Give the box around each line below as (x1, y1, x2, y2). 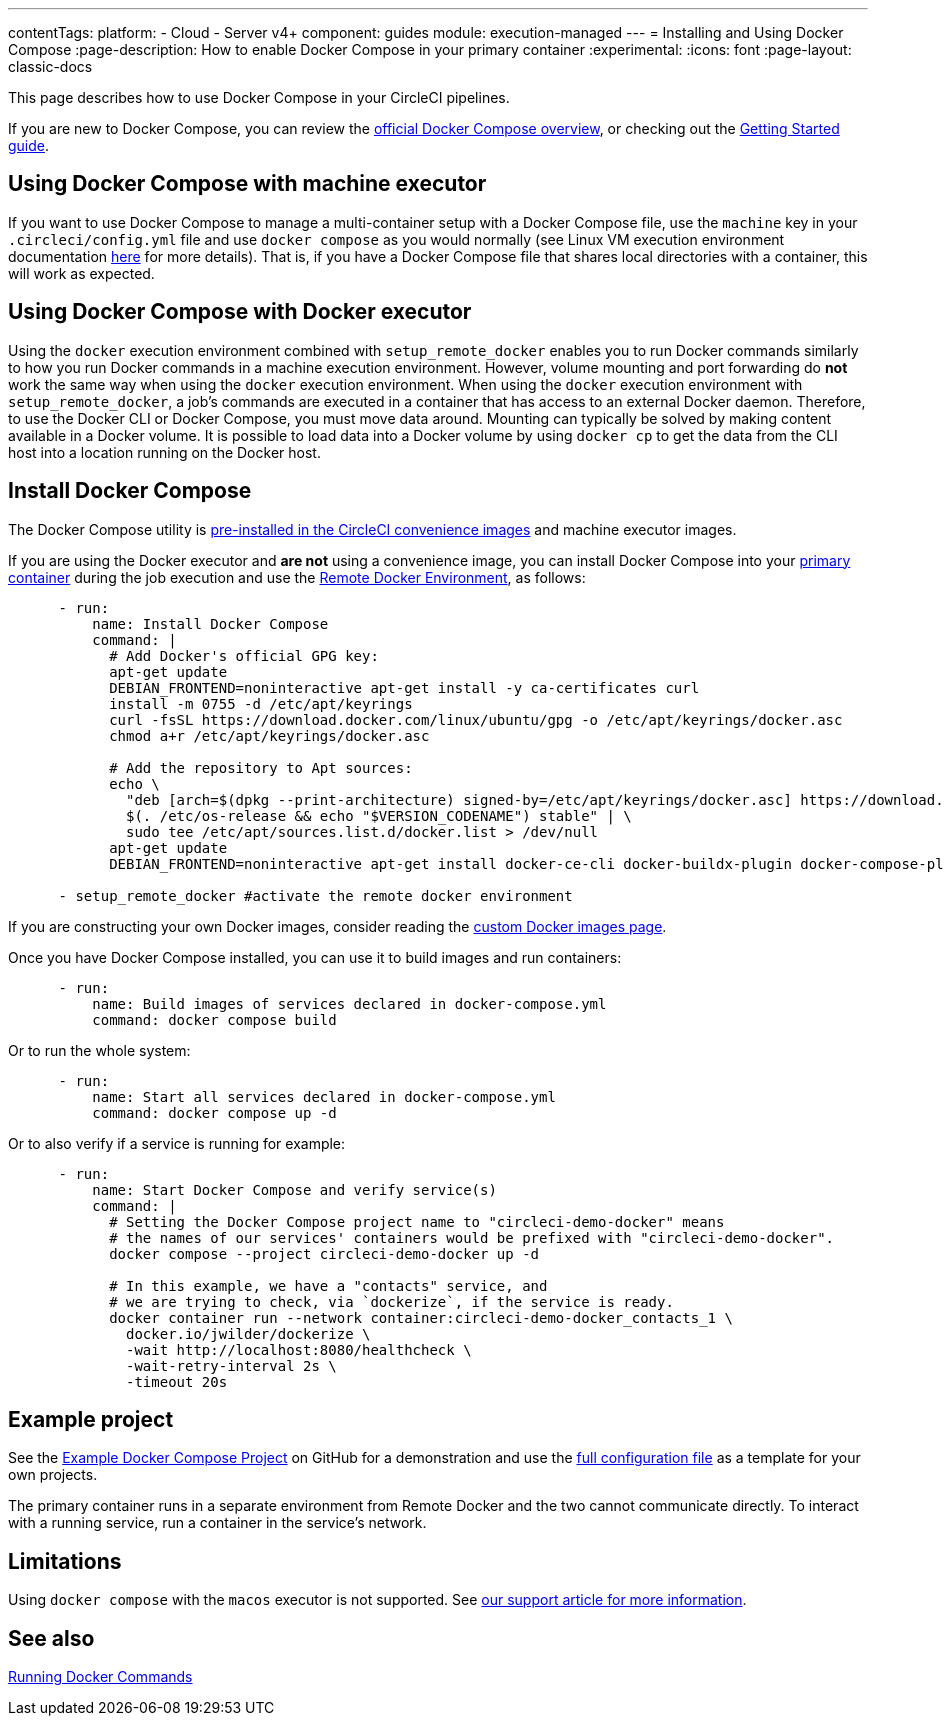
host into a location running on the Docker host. (8, 443, 321, 461)
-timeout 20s (126, 1373, 228, 1390)
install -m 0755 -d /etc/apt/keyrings (109, 695, 413, 712)
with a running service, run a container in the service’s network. (8, 1514, 427, 1532)
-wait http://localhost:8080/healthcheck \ (126, 1341, 472, 1358)
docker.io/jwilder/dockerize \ (126, 1325, 371, 1342)
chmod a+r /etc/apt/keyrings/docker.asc (109, 727, 430, 744)
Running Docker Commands (8, 1668, 193, 1686)
